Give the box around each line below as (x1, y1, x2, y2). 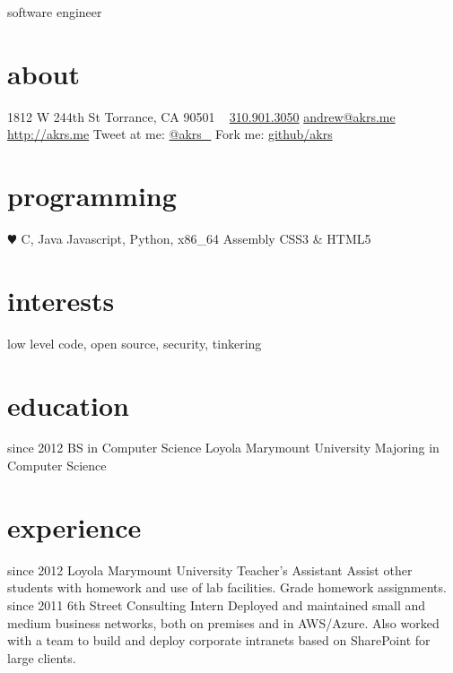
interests (7, 281, 115, 318)
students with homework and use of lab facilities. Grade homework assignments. (7, 578, 447, 597)
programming (7, 177, 177, 214)
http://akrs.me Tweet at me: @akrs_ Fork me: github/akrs (7, 125, 333, 143)
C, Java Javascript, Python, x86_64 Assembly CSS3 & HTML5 (21, 229, 371, 248)
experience (7, 508, 142, 545)
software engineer (7, 3, 102, 21)
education (7, 386, 129, 423)
